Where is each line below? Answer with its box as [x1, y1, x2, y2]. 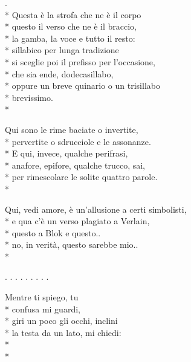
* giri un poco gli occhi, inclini [5, 314, 118, 327]
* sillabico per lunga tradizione [5, 44, 119, 56]
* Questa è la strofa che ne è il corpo [5, 8, 141, 21]
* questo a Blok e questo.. [5, 226, 101, 239]
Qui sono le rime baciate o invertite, [5, 123, 138, 135]
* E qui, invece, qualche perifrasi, [5, 147, 128, 160]
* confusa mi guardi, [5, 302, 80, 315]
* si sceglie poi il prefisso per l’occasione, [5, 55, 155, 68]
